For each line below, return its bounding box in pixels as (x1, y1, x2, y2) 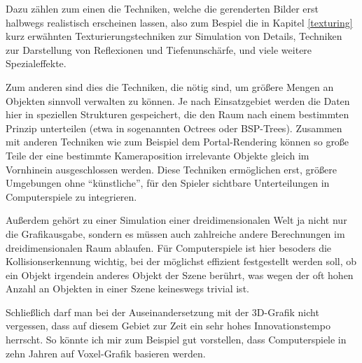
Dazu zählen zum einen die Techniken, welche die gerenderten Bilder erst (6, 1, 319, 15)
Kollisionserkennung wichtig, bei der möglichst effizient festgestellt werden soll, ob (6, 254, 357, 269)
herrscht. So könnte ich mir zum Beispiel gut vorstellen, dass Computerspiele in (6, 332, 347, 347)
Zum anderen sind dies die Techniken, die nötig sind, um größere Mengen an (6, 79, 334, 94)
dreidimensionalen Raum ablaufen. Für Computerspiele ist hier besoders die (6, 240, 332, 255)
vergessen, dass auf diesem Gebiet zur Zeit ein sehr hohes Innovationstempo (6, 318, 330, 333)
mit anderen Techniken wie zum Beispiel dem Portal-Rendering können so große (6, 134, 349, 149)
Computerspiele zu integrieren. (6, 189, 137, 204)
